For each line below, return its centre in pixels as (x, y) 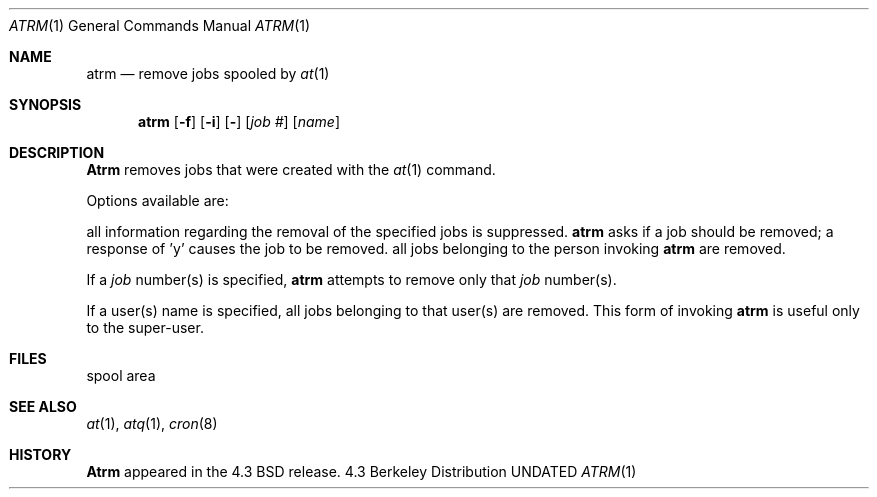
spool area (121, 375)
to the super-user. (145, 327)
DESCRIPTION (57, 152)
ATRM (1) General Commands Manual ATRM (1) (160, 25)
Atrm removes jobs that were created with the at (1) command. (291, 169)
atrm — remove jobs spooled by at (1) (208, 73)
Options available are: (157, 200)
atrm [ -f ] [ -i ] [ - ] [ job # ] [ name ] (239, 121)
